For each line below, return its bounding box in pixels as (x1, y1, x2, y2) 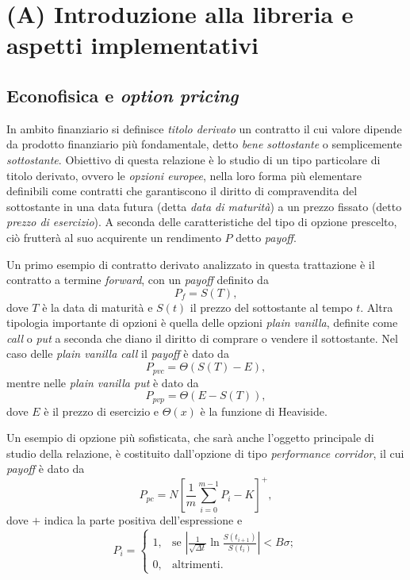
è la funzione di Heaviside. (200, 402, 328, 419)
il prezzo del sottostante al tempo (190, 298, 353, 315)
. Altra (360, 298, 393, 315)
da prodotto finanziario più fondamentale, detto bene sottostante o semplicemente (6, 136, 402, 152)
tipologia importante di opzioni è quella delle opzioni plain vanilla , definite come (6, 314, 398, 331)
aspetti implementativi (6, 29, 259, 61)
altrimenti (171, 559, 220, 571)
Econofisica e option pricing (6, 83, 239, 107)
